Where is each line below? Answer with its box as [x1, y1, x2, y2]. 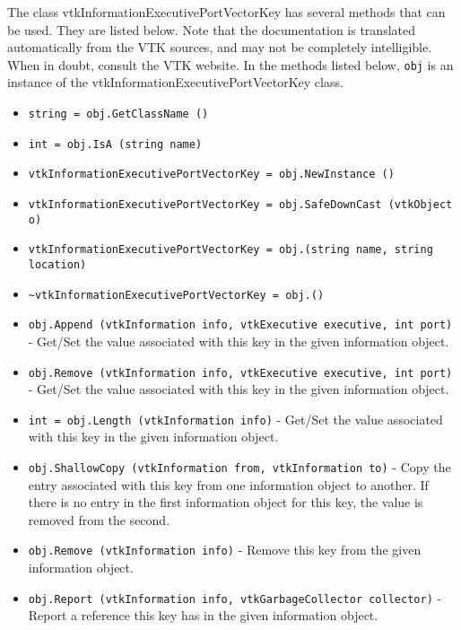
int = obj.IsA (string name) [28, 137, 203, 151]
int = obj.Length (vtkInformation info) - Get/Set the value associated [28, 409, 443, 428]
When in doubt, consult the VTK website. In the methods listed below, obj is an [7, 55, 454, 74]
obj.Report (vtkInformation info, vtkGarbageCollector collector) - [28, 588, 442, 607]
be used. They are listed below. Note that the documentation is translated [7, 20, 415, 39]
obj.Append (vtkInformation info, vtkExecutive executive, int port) [28, 319, 453, 332]
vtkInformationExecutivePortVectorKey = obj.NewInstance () [28, 168, 395, 181]
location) [28, 258, 87, 271]
